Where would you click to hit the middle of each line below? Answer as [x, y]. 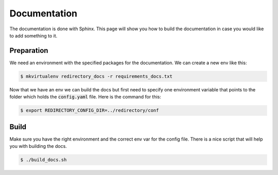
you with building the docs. [38, 146]
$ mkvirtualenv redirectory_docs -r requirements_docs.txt [96, 76]
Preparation [29, 51]
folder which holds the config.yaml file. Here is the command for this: [85, 97]
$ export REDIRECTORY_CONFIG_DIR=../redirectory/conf [90, 111]
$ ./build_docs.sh [44, 160]
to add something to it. [33, 35]
